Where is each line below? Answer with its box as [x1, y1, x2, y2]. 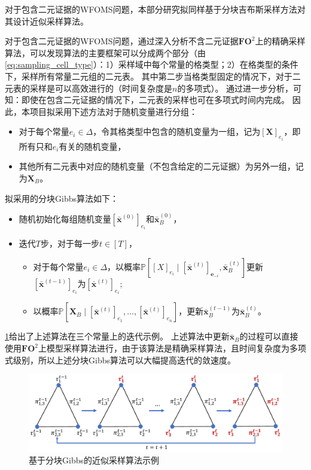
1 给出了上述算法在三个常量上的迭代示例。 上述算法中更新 [5, 330, 230, 342]
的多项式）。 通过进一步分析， [177, 81, 294, 94]
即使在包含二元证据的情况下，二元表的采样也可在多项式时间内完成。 [21, 93, 289, 106]
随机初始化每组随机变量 [19, 212, 111, 225]
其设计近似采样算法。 [5, 14, 89, 27]
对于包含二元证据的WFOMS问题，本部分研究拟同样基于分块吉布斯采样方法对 [5, 3, 306, 15]
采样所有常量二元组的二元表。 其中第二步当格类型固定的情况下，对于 [21, 69, 292, 82]
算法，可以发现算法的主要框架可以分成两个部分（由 [5, 46, 206, 59]
